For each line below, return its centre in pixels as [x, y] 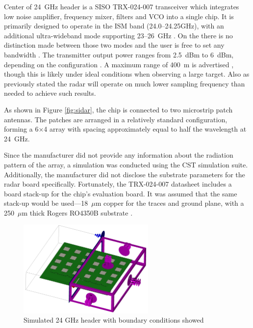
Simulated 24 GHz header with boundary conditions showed [114, 320]
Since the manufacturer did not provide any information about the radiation [119, 155]
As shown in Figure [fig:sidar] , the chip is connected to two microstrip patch [118, 109]
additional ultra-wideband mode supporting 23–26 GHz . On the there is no [118, 35]
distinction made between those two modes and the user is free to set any [114, 45]
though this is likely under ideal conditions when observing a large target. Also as [127, 74]
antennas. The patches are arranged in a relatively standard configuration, [116, 119]
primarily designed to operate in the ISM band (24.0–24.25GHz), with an [114, 26]
